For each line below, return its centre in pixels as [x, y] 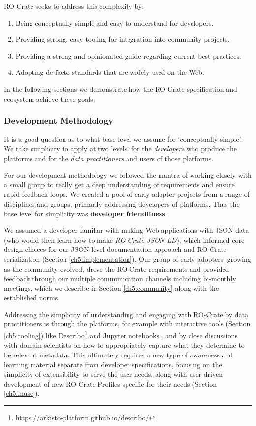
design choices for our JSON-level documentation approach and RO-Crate [115, 249]
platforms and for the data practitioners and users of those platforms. [109, 158]
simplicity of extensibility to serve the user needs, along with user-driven [113, 374]
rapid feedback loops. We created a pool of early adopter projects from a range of [127, 194]
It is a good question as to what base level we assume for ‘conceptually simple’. [123, 139]
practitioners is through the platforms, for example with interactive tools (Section [127, 324]
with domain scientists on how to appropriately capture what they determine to [124, 345]
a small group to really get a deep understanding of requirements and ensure [119, 184]
